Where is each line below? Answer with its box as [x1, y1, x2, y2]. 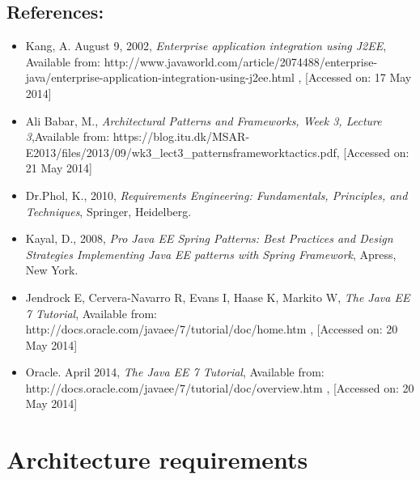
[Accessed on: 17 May [305, 69, 412, 86]
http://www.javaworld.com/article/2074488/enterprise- [104, 53, 378, 70]
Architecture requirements [6, 443, 308, 476]
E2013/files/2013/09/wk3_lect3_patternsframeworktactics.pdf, [25, 143, 340, 160]
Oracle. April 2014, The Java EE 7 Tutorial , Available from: [25, 363, 325, 380]
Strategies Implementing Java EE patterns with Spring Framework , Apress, [25, 245, 397, 262]
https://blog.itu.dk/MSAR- [112, 128, 250, 145]
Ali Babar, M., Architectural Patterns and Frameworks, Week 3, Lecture [25, 112, 382, 129]
